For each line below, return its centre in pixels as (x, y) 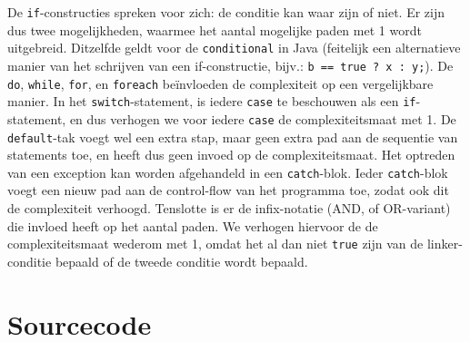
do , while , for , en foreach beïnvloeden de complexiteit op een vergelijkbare (220, 83)
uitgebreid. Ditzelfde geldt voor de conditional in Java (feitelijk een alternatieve (234, 48)
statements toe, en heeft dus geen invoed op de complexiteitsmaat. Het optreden (231, 155)
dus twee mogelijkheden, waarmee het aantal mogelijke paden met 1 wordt (215, 29)
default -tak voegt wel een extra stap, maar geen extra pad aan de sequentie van (233, 137)
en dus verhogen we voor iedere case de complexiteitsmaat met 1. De (263, 118)
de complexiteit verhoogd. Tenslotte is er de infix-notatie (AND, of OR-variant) (229, 208)
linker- (445, 244)
